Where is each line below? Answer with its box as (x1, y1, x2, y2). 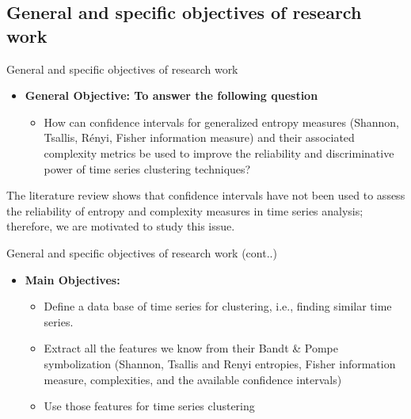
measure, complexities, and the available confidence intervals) (44, 371, 342, 387)
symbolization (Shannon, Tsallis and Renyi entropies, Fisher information (44, 355, 396, 371)
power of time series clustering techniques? (44, 160, 251, 177)
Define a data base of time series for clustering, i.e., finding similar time (44, 298, 392, 314)
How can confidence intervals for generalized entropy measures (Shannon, (44, 113, 400, 130)
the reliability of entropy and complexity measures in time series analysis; (6, 202, 363, 219)
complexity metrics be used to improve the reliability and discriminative (44, 144, 394, 161)
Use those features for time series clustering (44, 398, 255, 414)
